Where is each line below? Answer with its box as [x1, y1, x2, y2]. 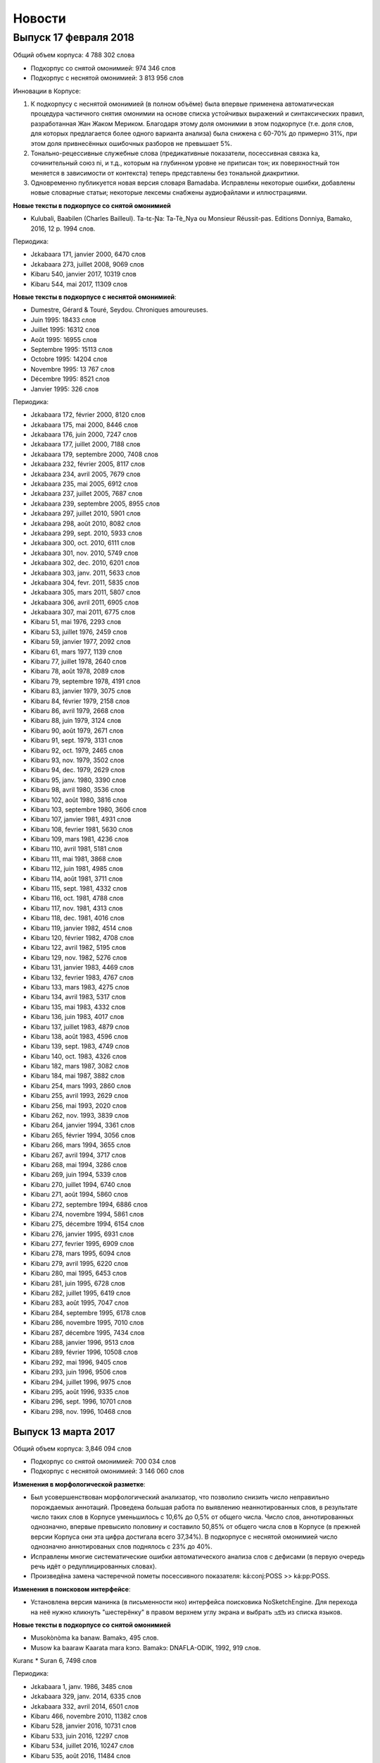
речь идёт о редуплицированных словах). [30, 1562, 158, 1570]
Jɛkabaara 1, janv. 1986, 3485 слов [30, 1682, 133, 1690]
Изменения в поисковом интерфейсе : [13, 1585, 131, 1593]
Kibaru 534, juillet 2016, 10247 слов [30, 1742, 134, 1750]
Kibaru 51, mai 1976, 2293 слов [30, 618, 122, 626]
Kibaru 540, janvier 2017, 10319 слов [30, 270, 137, 279]
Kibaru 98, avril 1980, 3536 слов [30, 786, 125, 794]
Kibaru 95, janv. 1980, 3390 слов [30, 776, 127, 784]
